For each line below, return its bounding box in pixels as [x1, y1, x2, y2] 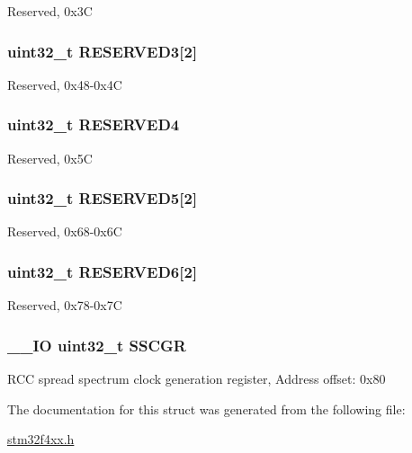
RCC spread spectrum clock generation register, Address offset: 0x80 [7, 369, 386, 388]
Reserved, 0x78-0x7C [7, 296, 122, 315]
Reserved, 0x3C [7, 2, 93, 20]
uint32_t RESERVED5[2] [7, 187, 198, 209]
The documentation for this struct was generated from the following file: [7, 399, 406, 418]
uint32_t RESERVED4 [7, 113, 180, 136]
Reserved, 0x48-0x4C [7, 75, 122, 93]
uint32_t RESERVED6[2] [7, 260, 198, 282]
